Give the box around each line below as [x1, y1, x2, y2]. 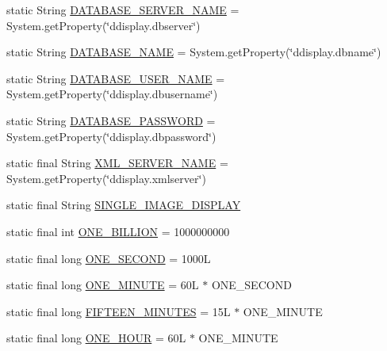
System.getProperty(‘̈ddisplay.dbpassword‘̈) [6, 128, 216, 144]
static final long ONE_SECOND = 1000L [6, 250, 211, 266]
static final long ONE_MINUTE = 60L [6, 277, 199, 293]
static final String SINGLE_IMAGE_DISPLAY [6, 196, 241, 213]
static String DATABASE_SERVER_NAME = [6, 2, 239, 17]
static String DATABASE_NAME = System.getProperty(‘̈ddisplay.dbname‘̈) [6, 44, 381, 60]
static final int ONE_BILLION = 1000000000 [6, 223, 230, 239]
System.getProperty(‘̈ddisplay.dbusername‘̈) [6, 86, 218, 102]
